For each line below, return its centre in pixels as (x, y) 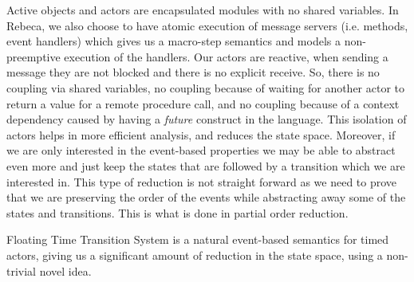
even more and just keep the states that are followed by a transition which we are (206, 165)
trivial (22, 270)
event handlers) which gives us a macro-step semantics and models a (173, 41)
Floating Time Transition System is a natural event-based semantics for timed (198, 239)
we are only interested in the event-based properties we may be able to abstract (201, 150)
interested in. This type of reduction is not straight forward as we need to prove (202, 181)
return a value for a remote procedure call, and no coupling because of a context (203, 103)
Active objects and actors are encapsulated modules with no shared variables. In (203, 10)
